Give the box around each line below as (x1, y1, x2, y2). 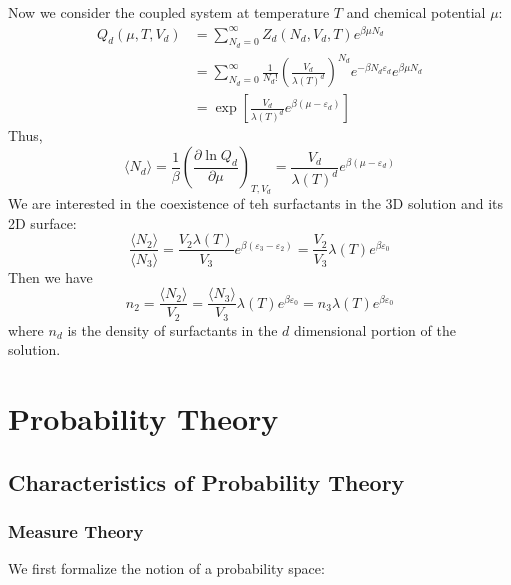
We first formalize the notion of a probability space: (8, 558, 325, 579)
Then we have (8, 266, 93, 287)
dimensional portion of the (294, 319, 456, 340)
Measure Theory (8, 518, 144, 543)
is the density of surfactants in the (67, 319, 278, 340)
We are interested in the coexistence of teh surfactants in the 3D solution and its (8, 193, 504, 214)
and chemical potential (346, 2, 486, 22)
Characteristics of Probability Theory (8, 466, 405, 497)
